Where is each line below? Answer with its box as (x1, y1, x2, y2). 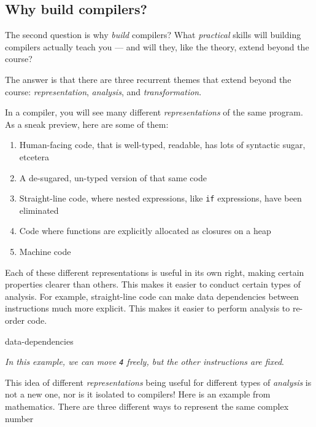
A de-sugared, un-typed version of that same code (19, 171, 207, 184)
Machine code (19, 245, 71, 257)
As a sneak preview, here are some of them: (5, 117, 169, 130)
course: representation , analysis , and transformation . (5, 85, 202, 98)
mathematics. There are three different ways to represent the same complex (5, 399, 289, 412)
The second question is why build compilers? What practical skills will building (5, 28, 301, 41)
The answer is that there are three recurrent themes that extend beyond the (5, 72, 291, 85)
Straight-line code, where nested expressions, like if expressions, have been (19, 192, 302, 205)
